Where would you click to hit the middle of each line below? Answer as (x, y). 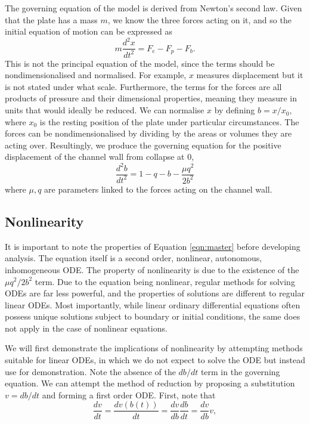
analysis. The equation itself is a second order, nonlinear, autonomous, (134, 258)
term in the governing (240, 371)
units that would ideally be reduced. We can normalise (105, 110)
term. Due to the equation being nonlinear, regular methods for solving (165, 281)
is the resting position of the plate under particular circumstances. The (169, 121)
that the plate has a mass (51, 19)
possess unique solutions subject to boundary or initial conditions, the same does (153, 316)
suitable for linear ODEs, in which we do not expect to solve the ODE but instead (155, 360)
